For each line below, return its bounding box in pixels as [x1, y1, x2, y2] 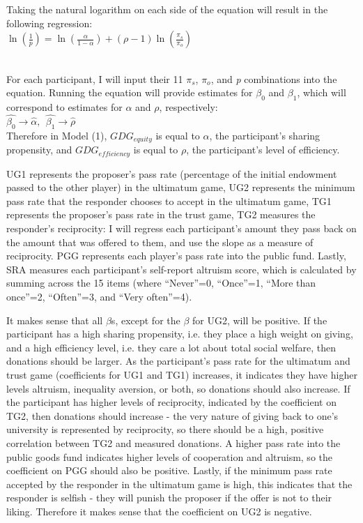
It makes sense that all [6, 312, 103, 327]
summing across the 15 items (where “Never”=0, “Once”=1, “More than [6, 275, 316, 290]
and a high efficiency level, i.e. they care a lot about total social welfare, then [6, 340, 337, 354]
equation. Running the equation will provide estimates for [6, 85, 253, 100]
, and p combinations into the [210, 71, 337, 86]
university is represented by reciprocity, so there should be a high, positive [6, 422, 324, 437]
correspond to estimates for [6, 100, 123, 114]
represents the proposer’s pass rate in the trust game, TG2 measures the [6, 207, 316, 222]
